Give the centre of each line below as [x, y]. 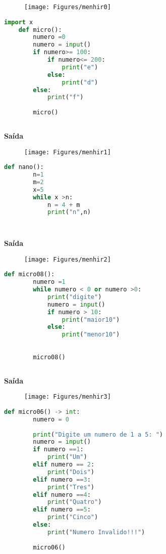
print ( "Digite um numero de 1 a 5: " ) [98, 434]
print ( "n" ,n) [69, 212]
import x [19, 22]
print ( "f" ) [65, 97]
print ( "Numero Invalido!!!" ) [96, 532]
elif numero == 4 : [62, 495]
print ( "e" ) [80, 67]
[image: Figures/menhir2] [68, 259]
